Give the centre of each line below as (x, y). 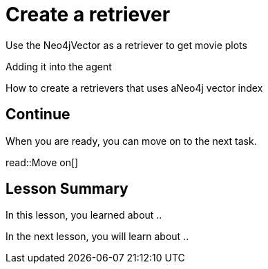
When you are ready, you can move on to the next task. (131, 141)
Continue (38, 114)
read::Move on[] (42, 162)
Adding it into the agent (59, 66)
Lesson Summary (67, 189)
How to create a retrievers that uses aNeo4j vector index (134, 88)
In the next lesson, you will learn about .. (97, 237)
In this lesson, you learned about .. (84, 215)
